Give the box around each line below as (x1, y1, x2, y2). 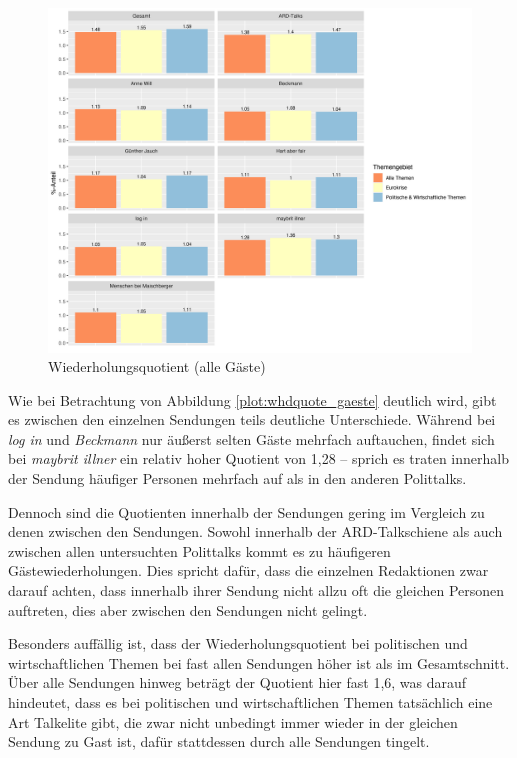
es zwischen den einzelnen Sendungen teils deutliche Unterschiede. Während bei (8, 409, 496, 430)
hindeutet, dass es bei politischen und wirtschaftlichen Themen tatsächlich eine (8, 692, 493, 712)
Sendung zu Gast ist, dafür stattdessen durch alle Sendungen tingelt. (8, 731, 430, 752)
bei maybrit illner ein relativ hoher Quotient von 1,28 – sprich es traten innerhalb (8, 448, 509, 469)
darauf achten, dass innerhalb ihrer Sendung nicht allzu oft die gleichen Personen (8, 580, 505, 601)
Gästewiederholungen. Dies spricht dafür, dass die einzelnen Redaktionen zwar (8, 560, 489, 581)
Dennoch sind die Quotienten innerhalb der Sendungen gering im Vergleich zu (8, 501, 485, 522)
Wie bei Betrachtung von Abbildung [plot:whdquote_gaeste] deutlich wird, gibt (8, 389, 497, 410)
